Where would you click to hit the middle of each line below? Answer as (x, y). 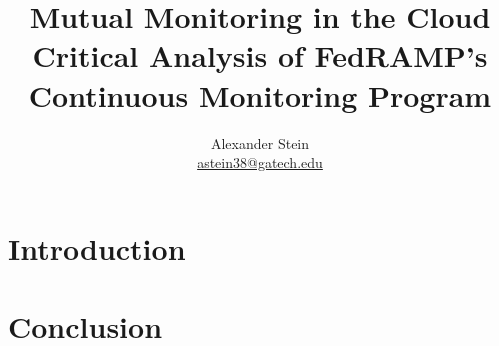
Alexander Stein (260, 142)
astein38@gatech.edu (260, 162)
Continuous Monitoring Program (260, 94)
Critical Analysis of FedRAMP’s (260, 55)
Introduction (97, 247)
